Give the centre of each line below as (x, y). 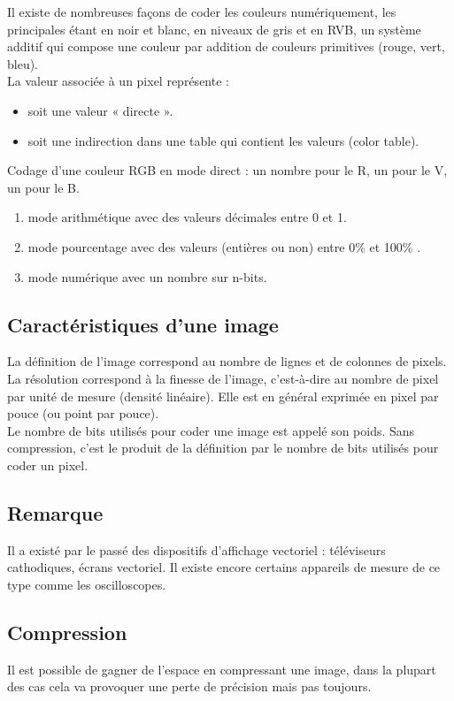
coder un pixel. (48, 465)
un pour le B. (43, 187)
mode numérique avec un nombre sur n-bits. (147, 276)
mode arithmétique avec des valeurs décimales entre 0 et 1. (187, 217)
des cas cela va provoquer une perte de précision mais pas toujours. (189, 686)
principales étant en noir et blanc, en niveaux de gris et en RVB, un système (214, 29)
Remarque (55, 512)
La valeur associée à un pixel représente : (118, 81)
